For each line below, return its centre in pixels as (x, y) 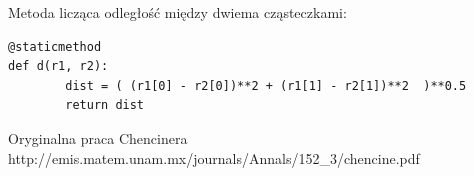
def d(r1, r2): (58, 66)
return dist (105, 105)
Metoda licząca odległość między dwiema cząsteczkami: (177, 12)
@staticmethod (55, 46)
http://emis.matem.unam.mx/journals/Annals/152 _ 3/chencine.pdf (214, 157)
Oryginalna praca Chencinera (98, 137)
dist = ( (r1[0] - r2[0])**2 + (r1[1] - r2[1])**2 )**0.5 (266, 85)
